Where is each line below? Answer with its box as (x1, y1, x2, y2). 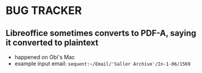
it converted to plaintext (5, 37, 99, 47)
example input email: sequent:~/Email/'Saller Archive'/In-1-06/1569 (14, 60, 191, 67)
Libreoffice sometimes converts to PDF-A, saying (5, 28, 197, 38)
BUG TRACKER (5, 4, 82, 18)
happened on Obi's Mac (14, 54, 75, 61)
